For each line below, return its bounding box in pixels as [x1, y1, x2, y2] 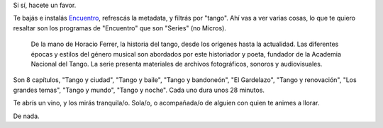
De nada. [13, 112, 40, 120]
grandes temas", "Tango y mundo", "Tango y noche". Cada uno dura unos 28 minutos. [13, 86, 265, 94]
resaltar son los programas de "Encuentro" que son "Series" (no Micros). [13, 23, 227, 32]
